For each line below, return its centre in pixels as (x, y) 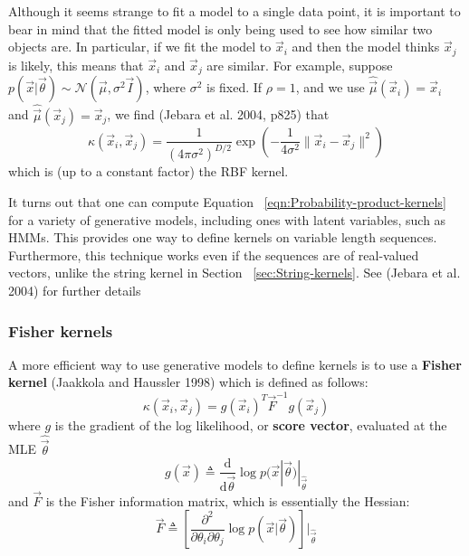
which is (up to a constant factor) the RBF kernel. (148, 171)
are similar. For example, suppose (300, 65)
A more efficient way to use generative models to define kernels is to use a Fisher (235, 364)
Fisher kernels (61, 330)
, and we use (330, 87)
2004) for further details (75, 291)
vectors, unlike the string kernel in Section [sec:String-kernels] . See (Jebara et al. (234, 273)
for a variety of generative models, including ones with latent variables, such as (227, 219)
